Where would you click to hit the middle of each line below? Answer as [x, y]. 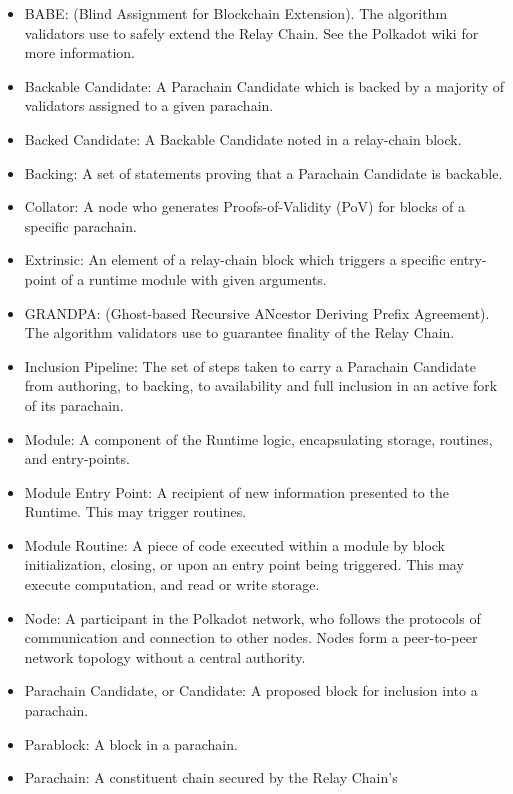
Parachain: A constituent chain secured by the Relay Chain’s [211, 777]
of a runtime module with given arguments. [194, 278]
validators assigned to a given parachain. [149, 105]
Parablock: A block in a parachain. [131, 743]
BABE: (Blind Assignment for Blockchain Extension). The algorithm [236, 13]
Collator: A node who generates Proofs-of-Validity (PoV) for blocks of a [245, 206]
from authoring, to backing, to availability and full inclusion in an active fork [261, 385]
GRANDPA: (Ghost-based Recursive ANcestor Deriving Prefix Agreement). [257, 312]
